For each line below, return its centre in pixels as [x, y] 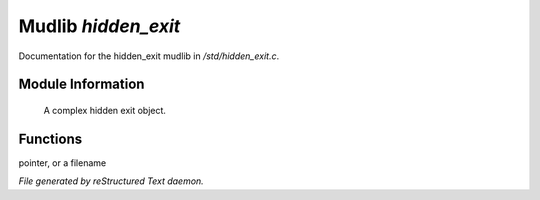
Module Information [81, 84]
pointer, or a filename [62, 162]
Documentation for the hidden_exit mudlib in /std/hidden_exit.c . [149, 56]
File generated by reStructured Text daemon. [111, 181]
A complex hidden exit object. [105, 110]
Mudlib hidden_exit [99, 26]
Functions [50, 138]
